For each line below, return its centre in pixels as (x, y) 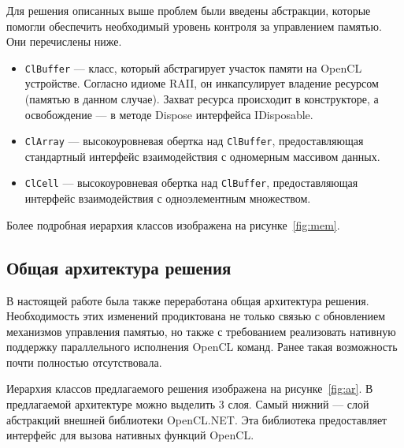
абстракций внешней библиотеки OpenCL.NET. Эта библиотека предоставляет (197, 419)
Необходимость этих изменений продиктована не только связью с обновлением (196, 316)
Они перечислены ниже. (64, 41)
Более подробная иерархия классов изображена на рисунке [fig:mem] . (173, 224)
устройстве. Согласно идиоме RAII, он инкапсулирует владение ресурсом (202, 83)
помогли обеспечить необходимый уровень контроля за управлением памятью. (194, 26)
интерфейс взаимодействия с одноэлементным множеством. (168, 198)
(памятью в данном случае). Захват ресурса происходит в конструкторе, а (202, 99)
